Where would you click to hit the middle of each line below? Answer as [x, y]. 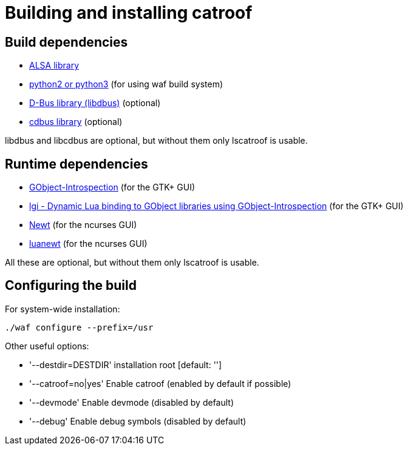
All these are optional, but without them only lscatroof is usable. [132, 263]
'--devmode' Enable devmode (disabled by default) [132, 402]
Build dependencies [66, 42]
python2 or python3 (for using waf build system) [126, 84]
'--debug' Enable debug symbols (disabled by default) [138, 421]
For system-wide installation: [63, 309]
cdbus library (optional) [76, 122]
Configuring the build [71, 286]
